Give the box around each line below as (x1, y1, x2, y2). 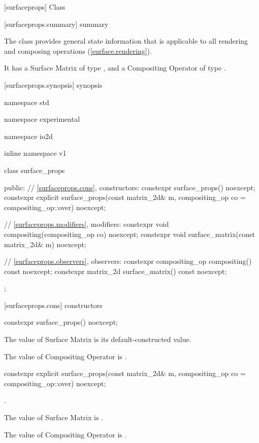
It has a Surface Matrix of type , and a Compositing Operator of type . (4, 62, 226, 73)
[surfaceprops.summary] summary (4, 18, 109, 29)
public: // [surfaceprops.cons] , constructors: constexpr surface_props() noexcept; (4, 182, 255, 192)
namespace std (4, 96, 49, 107)
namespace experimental (4, 114, 80, 124)
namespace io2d (4, 130, 53, 141)
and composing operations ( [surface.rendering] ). (4, 45, 152, 56)
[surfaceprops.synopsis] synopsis (4, 79, 103, 90)
